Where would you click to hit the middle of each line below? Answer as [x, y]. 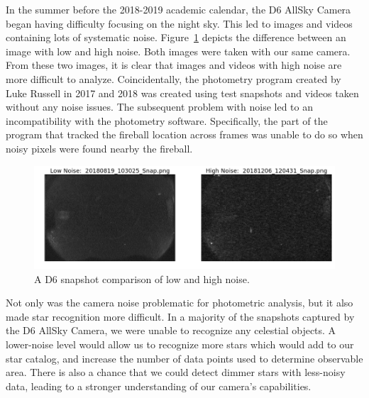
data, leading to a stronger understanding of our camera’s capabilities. [159, 386]
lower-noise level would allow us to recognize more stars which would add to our [180, 344]
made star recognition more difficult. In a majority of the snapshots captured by [180, 316]
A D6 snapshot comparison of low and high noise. [142, 278]
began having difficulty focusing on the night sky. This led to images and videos [179, 23]
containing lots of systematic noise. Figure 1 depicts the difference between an [176, 37]
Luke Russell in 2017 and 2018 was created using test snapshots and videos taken [182, 93]
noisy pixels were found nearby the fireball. [99, 148]
